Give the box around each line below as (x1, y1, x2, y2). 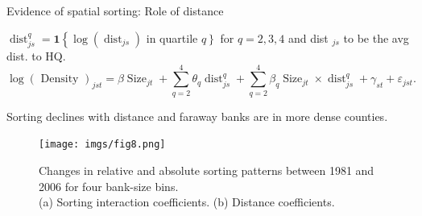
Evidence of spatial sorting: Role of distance (6, 2, 224, 19)
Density (40, 73, 79, 85)
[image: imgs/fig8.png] (39, 139, 166, 151)
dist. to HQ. (6, 48, 66, 64)
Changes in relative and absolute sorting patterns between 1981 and (39, 161, 374, 178)
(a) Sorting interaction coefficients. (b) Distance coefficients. (39, 193, 335, 210)
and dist (288, 29, 329, 46)
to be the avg (343, 29, 409, 46)
